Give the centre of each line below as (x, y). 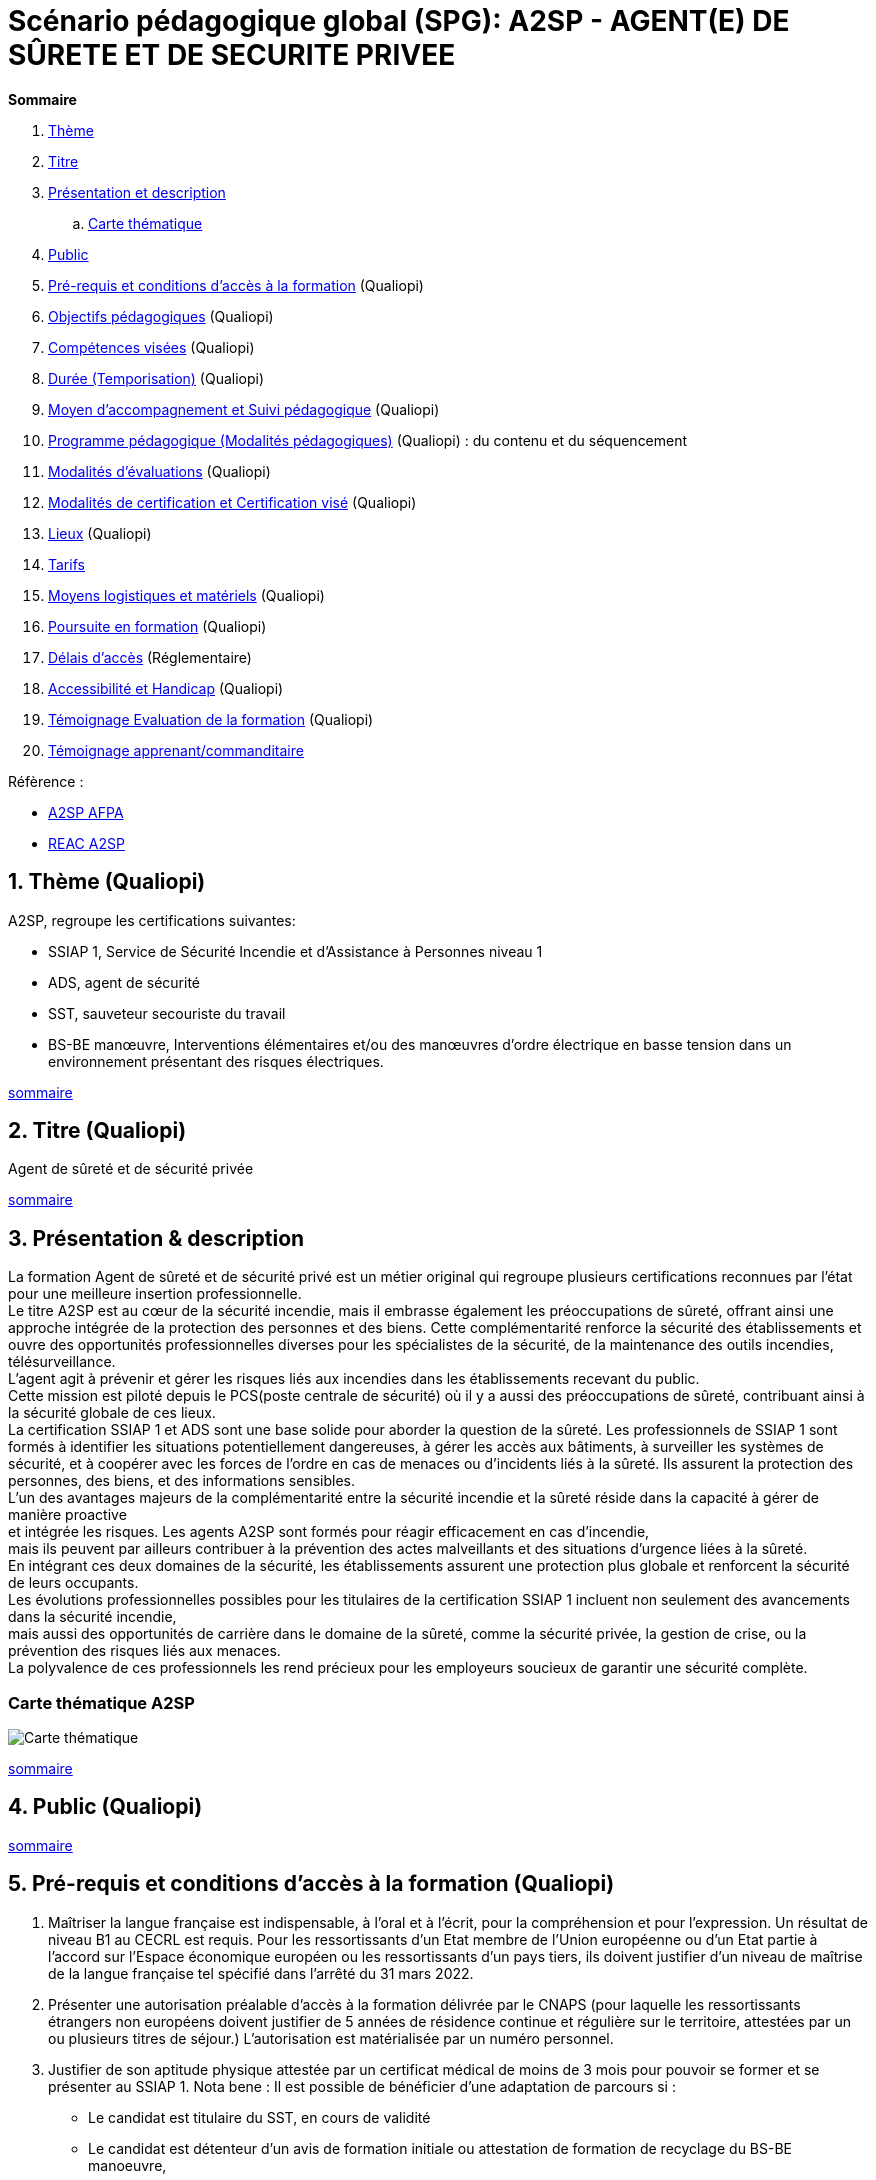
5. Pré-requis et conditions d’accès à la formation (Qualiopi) (311, 1884)
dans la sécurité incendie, (92, 1617)
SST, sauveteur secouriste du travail (167, 1013)
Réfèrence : (46, 781)
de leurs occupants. (73, 1583)
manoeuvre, (127, 2165)
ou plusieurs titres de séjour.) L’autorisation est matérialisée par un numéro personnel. (331, 2038)
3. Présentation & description (156, 1238)
